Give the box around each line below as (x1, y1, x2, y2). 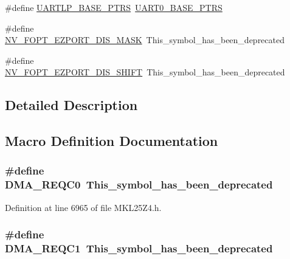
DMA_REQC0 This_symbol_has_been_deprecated (5, 177, 273, 192)
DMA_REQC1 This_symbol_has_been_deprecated (5, 241, 273, 256)
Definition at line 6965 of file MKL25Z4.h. (5, 201, 162, 213)
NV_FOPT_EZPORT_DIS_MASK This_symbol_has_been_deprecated (5, 33, 285, 46)
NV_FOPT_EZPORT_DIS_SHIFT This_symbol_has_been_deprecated (5, 66, 285, 78)
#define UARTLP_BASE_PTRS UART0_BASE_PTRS (5, 1, 223, 13)
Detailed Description (5, 95, 138, 114)
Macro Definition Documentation (5, 131, 218, 150)
